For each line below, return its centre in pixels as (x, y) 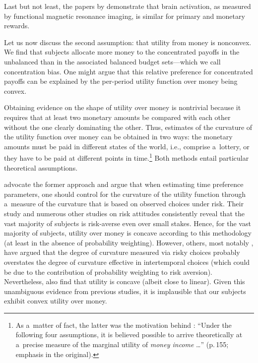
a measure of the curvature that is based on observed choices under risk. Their (124, 204)
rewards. (17, 26)
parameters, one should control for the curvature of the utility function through (125, 194)
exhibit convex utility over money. (56, 301)
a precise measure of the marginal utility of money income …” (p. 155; (122, 344)
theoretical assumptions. (41, 167)
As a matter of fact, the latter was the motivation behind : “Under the (124, 325)
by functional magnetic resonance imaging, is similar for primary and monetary (125, 16)
